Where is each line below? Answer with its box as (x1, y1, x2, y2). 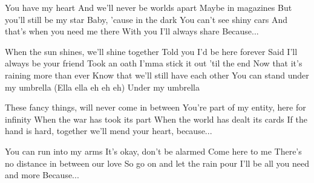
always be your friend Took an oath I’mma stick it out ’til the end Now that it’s (5, 57, 303, 69)
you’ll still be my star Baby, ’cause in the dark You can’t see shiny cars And (5, 13, 288, 25)
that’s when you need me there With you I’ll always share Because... (5, 25, 259, 37)
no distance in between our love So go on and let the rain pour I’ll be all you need (5, 156, 310, 169)
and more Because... (5, 169, 79, 181)
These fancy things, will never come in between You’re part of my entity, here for (5, 101, 306, 114)
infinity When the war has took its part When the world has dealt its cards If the (5, 112, 307, 125)
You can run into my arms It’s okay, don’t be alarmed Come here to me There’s (5, 144, 302, 157)
